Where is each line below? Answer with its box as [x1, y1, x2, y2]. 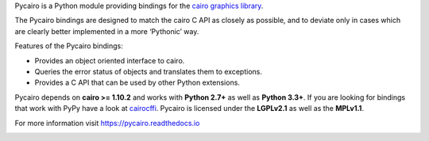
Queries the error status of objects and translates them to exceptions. [34, 67, 262, 76]
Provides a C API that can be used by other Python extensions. [34, 78, 240, 87]
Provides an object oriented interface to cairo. [34, 55, 185, 65]
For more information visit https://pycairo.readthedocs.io [14, 118, 200, 128]
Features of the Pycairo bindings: [14, 41, 123, 51]
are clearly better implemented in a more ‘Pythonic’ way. [14, 26, 199, 36]
